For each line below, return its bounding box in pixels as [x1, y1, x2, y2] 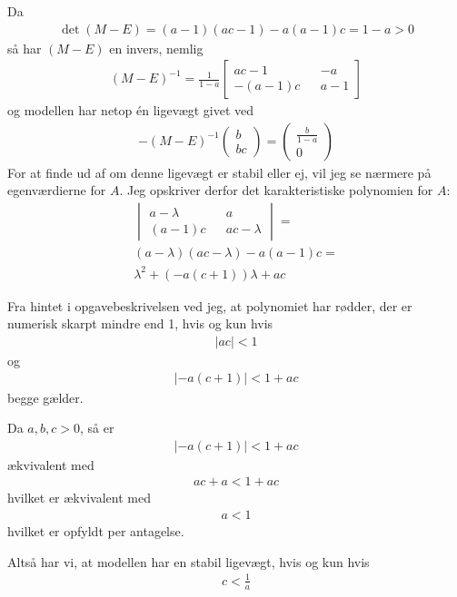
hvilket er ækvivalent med [7, 488, 151, 507]
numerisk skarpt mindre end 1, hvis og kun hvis [7, 314, 273, 333]
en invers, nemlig [109, 38, 204, 57]
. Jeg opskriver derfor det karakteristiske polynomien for [119, 181, 433, 200]
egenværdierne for [7, 181, 106, 200]
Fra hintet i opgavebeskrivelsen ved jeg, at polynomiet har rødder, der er [7, 296, 412, 315]
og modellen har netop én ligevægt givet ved [7, 101, 254, 120]
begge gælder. [7, 387, 84, 406]
